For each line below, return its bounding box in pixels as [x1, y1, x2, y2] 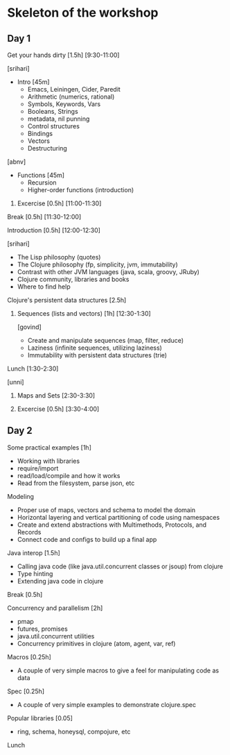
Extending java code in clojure [17, 577, 104, 585]
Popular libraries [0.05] [7, 713, 73, 722]
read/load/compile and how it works [17, 471, 121, 480]
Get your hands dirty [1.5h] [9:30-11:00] [7, 51, 120, 59]
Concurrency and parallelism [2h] [7, 604, 103, 612]
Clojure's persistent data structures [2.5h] [7, 296, 127, 304]
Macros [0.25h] [7, 652, 52, 661]
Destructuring [27, 144, 67, 152]
